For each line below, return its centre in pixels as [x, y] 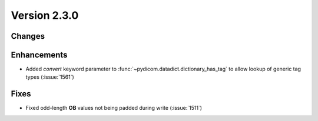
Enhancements [39, 55]
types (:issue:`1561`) [50, 77]
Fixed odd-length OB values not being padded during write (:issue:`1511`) [114, 108]
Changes [28, 36]
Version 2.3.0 [45, 15]
